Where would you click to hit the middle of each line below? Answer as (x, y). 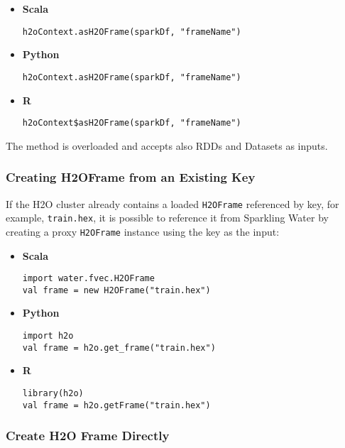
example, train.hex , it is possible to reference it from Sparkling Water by (167, 218)
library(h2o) (53, 393)
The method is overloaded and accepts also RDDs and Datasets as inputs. (167, 145)
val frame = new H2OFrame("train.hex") (116, 290)
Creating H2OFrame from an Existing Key (131, 177)
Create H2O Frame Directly (88, 436)
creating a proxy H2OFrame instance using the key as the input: (143, 231)
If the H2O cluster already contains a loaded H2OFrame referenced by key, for (172, 203)
